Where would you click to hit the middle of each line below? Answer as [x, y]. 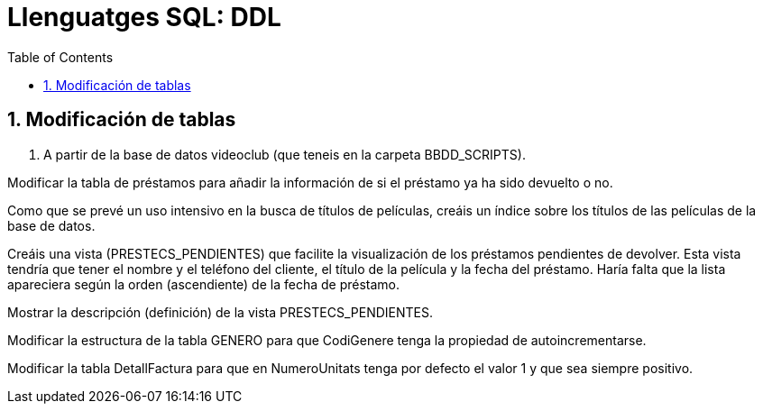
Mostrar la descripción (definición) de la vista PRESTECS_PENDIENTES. [220, 312]
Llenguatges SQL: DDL [144, 17]
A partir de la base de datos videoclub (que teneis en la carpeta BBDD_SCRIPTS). [285, 154]
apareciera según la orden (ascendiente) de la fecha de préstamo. [204, 284]
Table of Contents [60, 57]
